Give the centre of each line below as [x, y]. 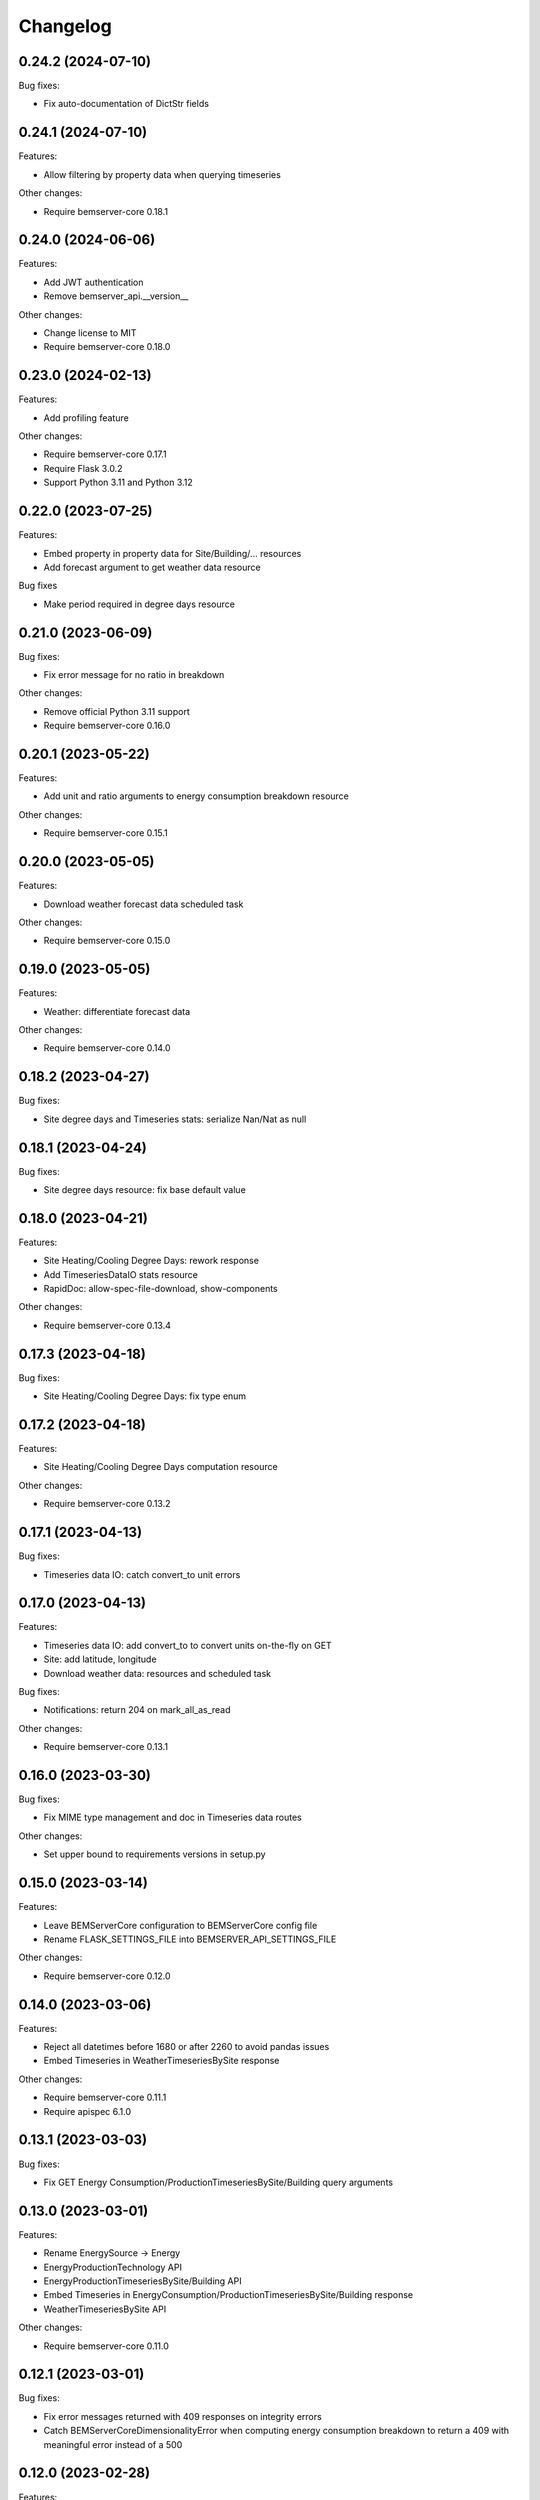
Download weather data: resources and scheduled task [157, 1673]
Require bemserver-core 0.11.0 [106, 2346]
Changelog [65, 26]
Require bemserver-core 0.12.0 [107, 1976]
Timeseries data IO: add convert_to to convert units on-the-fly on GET [187, 1645]
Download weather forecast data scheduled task [143, 904]
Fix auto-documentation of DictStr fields [126, 104]
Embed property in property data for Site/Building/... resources [172, 553]
